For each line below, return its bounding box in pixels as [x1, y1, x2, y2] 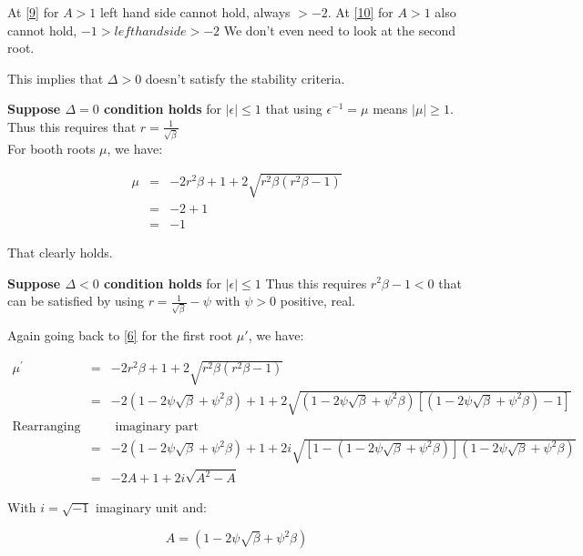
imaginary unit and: [96, 498, 207, 517]
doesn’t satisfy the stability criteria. [145, 68, 345, 87]
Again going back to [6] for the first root [7, 325, 233, 344]
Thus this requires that [7, 116, 137, 136]
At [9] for [7, 3, 59, 21]
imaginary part [115, 420, 199, 433]
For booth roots [7, 138, 96, 157]
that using [265, 99, 322, 118]
